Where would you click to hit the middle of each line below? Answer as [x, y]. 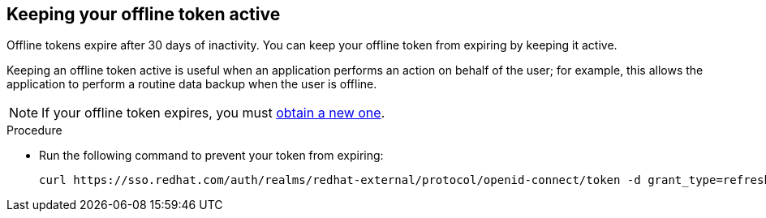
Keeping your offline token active [144, 14]
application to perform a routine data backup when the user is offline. [192, 84]
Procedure [34, 130]
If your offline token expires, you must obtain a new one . [213, 113]
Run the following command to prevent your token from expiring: [211, 156]
